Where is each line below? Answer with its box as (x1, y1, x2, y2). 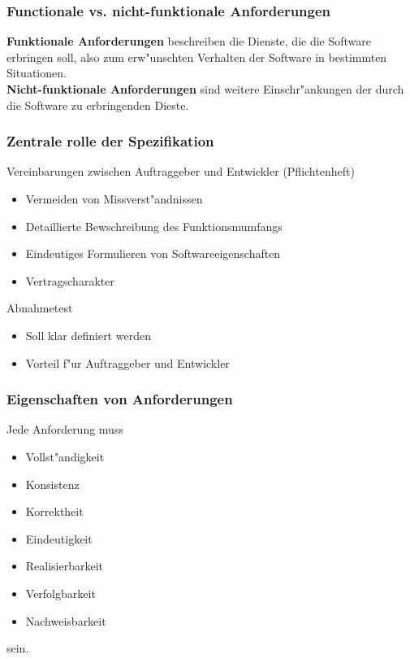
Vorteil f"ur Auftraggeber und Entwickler (25, 354, 230, 371)
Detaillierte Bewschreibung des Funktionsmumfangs (25, 217, 283, 234)
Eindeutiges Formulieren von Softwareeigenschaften (25, 245, 281, 262)
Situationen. (6, 64, 67, 81)
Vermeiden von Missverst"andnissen (25, 190, 203, 207)
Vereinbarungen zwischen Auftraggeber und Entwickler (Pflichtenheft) (6, 163, 355, 180)
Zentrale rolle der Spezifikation (6, 131, 214, 151)
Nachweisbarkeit (25, 612, 106, 629)
